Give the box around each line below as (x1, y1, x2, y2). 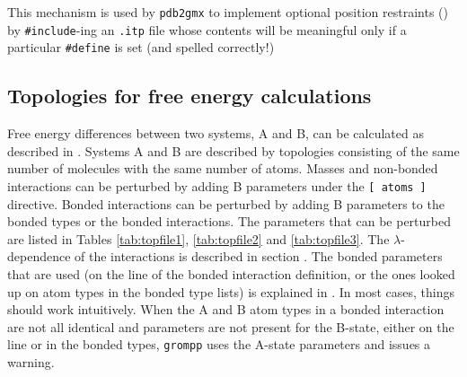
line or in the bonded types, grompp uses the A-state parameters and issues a (7, 335, 431, 354)
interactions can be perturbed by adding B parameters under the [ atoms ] (7, 176, 427, 195)
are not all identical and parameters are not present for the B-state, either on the (7, 317, 454, 336)
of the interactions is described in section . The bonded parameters (75, 247, 443, 266)
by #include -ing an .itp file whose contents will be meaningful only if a (7, 20, 407, 39)
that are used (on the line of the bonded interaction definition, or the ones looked (7, 264, 455, 283)
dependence (7, 247, 71, 266)
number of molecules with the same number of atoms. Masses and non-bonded (7, 159, 438, 178)
